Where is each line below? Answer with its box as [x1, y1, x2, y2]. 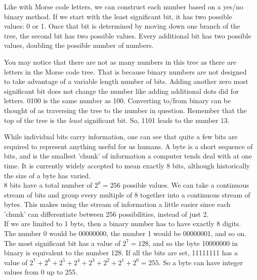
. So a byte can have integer [159, 257, 243, 267]
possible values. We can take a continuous [123, 180, 249, 190]
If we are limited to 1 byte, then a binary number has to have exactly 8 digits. [4, 218, 241, 229]
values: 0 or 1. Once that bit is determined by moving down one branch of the [4, 21, 240, 31]
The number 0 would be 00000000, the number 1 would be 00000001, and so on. [4, 228, 247, 239]
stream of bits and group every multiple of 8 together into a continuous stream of [4, 189, 251, 200]
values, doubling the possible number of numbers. [4, 40, 154, 50]
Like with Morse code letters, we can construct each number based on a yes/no [4, 1, 244, 11]
